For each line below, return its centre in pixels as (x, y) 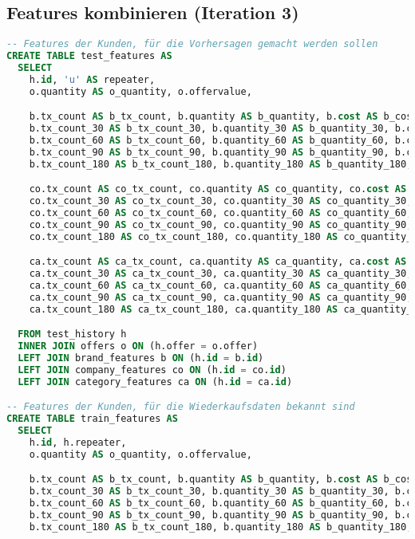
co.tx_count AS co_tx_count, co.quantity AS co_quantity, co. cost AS (218, 189)
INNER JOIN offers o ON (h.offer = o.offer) (138, 346)
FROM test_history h (72, 334)
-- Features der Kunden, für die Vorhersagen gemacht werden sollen (192, 44)
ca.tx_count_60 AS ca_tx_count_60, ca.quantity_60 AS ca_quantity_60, (221, 286)
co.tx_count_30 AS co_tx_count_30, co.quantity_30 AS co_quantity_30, (221, 201)
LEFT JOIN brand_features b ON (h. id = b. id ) (141, 358)
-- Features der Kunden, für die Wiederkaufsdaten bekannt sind (181, 407)
